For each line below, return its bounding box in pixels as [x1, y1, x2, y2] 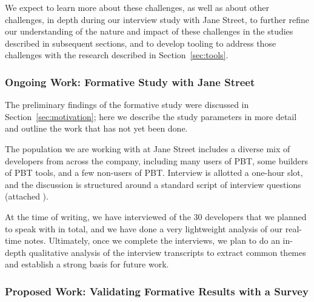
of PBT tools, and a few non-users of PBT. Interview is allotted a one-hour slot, [5, 166, 303, 179]
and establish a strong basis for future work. [5, 258, 169, 270]
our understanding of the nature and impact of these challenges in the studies [5, 25, 293, 38]
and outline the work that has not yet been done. [5, 122, 188, 135]
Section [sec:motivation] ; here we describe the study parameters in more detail [5, 110, 297, 122]
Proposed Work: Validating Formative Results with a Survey [5, 283, 309, 298]
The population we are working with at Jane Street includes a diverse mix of [5, 142, 290, 155]
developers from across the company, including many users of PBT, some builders [5, 154, 309, 167]
